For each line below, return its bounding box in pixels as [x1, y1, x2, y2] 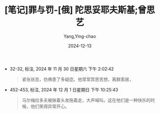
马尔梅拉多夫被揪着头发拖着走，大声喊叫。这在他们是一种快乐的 [22, 97, 151, 103]
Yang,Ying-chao [63, 33, 96, 39]
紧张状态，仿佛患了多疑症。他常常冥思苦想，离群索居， [22, 76, 134, 82]
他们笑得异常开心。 [30, 103, 69, 109]
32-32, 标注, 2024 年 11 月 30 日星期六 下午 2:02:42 [9, 66, 114, 72]
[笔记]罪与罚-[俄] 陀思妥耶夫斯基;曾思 [4, 4, 155, 16]
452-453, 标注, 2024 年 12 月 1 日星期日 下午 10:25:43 [9, 86, 118, 92]
